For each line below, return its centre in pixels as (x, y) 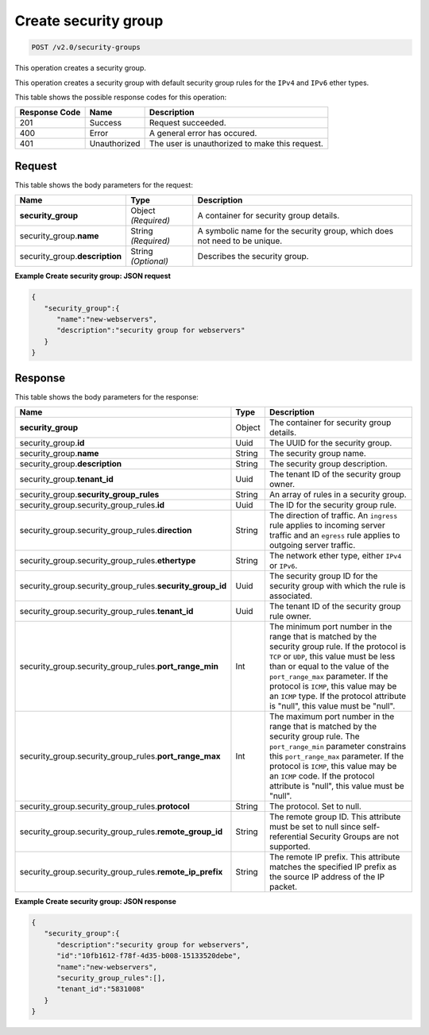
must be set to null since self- (325, 827)
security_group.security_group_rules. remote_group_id (121, 832)
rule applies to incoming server (327, 526)
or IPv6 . (283, 566)
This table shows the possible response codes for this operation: (121, 97)
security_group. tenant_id (67, 479)
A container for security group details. (269, 216)
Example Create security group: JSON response (95, 902)
